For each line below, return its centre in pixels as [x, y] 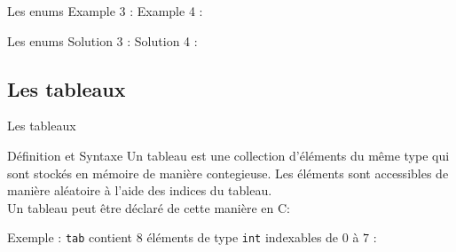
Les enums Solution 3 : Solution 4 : [102, 40]
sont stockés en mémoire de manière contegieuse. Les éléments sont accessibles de [228, 173]
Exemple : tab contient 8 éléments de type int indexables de [173, 237]
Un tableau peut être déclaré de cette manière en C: [149, 207]
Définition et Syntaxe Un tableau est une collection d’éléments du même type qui [228, 155]
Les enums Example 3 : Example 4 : [105, 11]
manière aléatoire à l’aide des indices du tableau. [140, 190]
